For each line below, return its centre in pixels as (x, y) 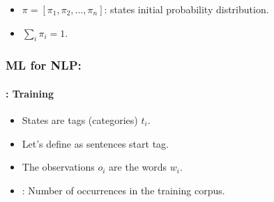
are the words (138, 167)
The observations (58, 167)
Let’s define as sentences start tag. (95, 143)
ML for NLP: (44, 65)
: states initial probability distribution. (187, 9)
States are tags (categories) (80, 120)
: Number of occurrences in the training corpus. (123, 190)
